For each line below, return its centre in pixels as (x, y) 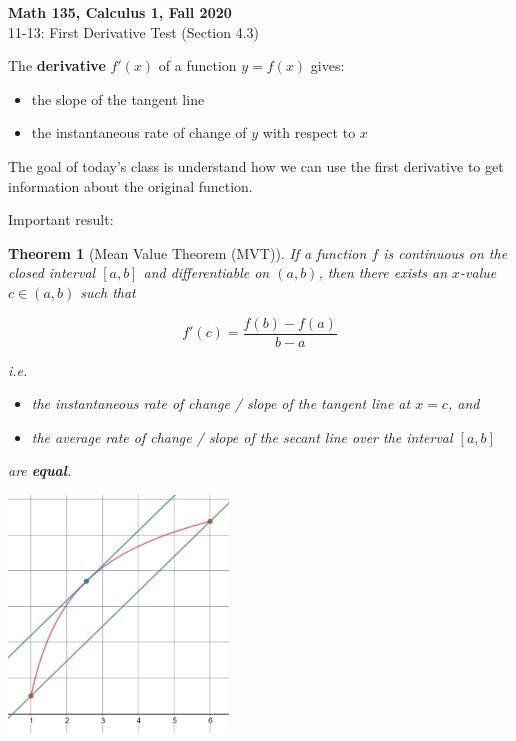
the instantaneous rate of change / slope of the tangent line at (221, 403)
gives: (327, 65)
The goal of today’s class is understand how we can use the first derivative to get (256, 165)
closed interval (52, 272)
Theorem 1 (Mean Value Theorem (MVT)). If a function (187, 252)
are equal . (40, 470)
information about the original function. (130, 185)
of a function (197, 65)
